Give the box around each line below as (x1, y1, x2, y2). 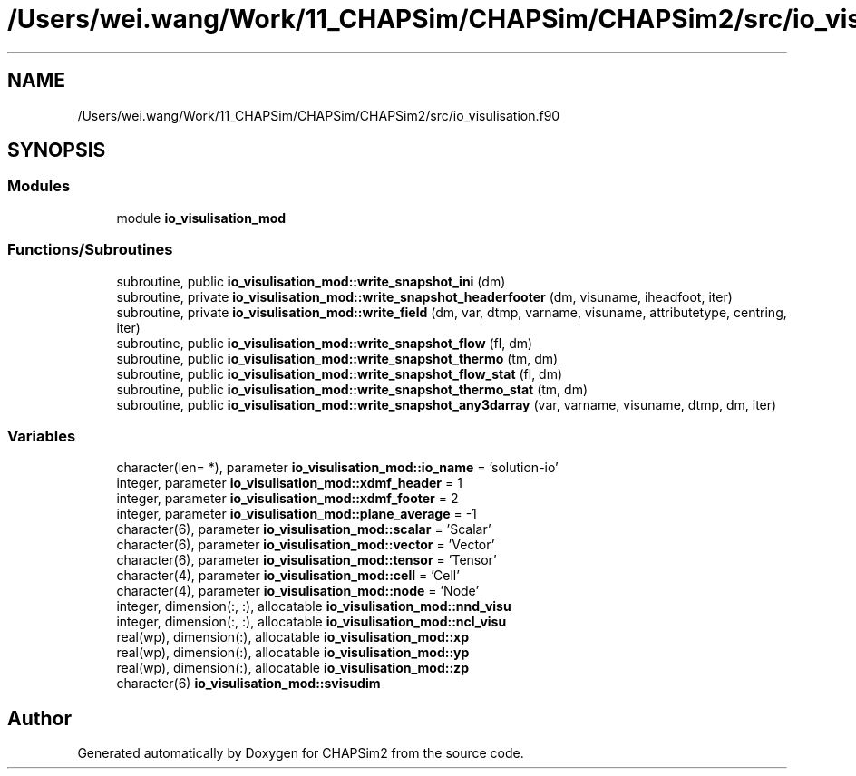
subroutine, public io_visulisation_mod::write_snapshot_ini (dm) (116, 273, 506, 289)
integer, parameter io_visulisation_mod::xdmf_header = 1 (116, 475, 462, 491)
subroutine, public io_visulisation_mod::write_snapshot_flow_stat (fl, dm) (116, 365, 563, 382)
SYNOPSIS (7, 139, 106, 162)
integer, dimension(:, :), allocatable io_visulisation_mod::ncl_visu (116, 614, 507, 630)
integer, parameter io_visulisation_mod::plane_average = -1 (116, 506, 477, 522)
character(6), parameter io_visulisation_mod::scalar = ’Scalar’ (116, 521, 491, 538)
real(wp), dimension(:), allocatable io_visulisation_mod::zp (116, 660, 469, 676)
